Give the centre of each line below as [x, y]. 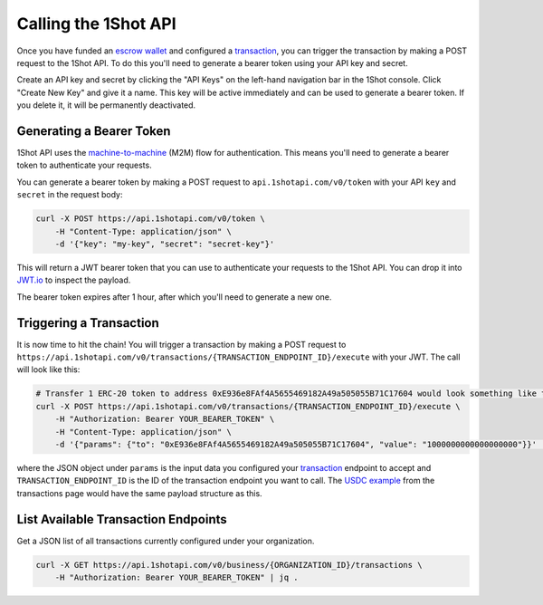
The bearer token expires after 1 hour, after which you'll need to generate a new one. [174, 297]
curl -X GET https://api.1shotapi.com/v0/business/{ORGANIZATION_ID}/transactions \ [229, 565]
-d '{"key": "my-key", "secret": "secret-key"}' [165, 244]
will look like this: [48, 370]
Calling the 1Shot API [96, 24]
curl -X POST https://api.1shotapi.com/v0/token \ [151, 219]
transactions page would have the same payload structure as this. [139, 493]
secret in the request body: [70, 195]
